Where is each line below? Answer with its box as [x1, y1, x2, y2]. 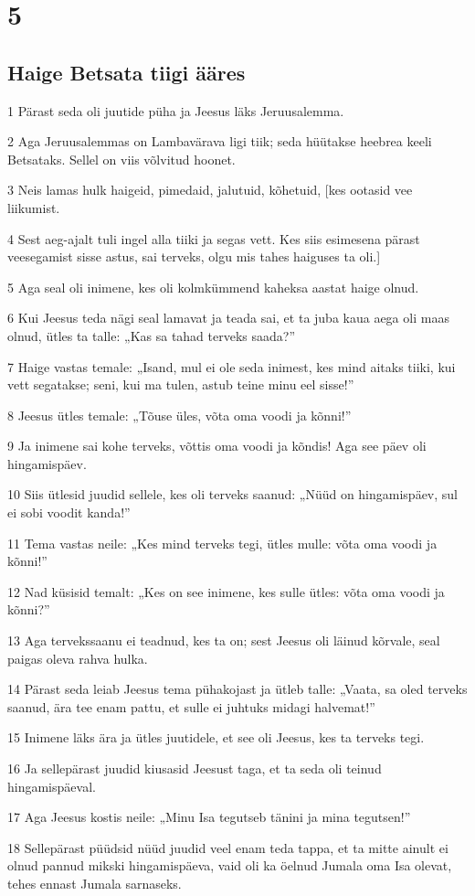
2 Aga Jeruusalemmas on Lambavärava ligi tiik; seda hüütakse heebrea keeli [7, 132, 432, 151]
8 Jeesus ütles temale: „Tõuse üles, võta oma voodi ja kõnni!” [7, 405, 352, 424]
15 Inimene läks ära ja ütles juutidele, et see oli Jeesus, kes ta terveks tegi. [7, 728, 425, 747]
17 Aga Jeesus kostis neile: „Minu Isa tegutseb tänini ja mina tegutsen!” [7, 807, 411, 827]
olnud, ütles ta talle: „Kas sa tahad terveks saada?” [7, 325, 296, 345]
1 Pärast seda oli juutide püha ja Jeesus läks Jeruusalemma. [7, 101, 344, 120]
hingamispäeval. [7, 776, 96, 795]
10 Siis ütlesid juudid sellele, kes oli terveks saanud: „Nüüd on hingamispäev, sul [7, 485, 459, 504]
